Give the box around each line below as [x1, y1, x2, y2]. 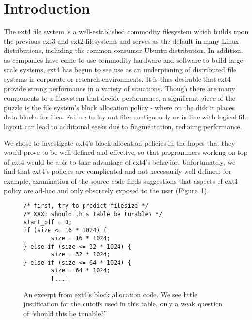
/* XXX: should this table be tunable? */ [23, 210, 163, 218]
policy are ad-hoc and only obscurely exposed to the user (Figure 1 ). [4, 185, 209, 195]
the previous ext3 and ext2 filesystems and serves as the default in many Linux [4, 35, 239, 46]
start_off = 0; [23, 219, 72, 226]
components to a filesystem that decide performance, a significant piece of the [4, 93, 235, 103]
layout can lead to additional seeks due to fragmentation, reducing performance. [4, 121, 242, 132]
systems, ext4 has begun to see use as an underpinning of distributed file [20, 64, 236, 74]
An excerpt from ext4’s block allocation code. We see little [23, 289, 198, 299]
